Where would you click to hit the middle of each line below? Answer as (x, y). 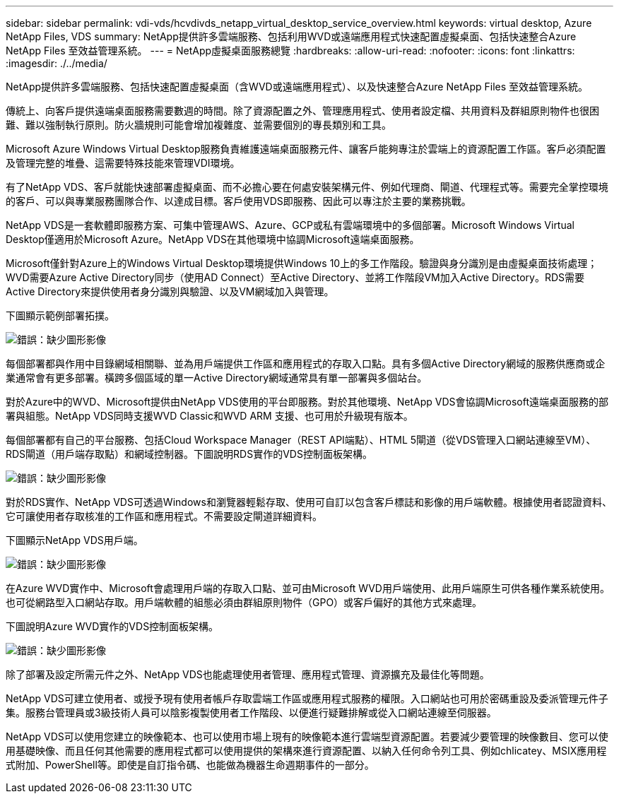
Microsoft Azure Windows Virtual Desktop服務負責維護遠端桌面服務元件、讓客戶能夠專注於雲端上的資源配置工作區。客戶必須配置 (306, 149)
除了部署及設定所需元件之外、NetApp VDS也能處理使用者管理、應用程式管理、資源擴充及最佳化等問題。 (248, 674)
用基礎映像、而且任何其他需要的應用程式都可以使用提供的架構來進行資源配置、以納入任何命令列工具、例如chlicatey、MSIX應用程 (306, 751)
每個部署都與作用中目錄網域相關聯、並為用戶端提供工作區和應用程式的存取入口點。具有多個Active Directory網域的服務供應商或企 (306, 363)
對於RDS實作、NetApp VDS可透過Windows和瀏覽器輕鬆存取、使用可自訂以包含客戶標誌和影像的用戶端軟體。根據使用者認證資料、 (309, 502)
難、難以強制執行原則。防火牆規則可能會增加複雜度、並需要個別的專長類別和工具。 (199, 125)
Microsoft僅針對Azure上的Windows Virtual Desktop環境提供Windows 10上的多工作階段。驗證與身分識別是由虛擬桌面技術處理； (302, 263)
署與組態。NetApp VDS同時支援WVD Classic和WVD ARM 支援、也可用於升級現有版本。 (210, 416)
